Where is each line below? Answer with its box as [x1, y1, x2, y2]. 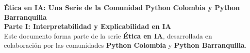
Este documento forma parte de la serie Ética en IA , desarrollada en [4, 30, 212, 40]
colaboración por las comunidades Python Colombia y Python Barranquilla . [4, 40, 247, 50]
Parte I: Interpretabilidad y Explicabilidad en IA [4, 21, 171, 31]
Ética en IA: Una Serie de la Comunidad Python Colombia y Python [4, 2, 240, 12]
